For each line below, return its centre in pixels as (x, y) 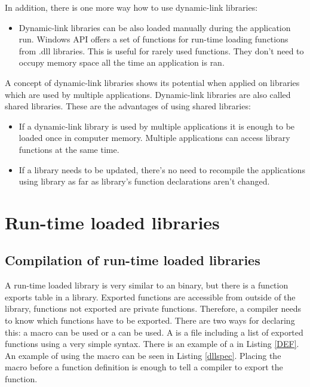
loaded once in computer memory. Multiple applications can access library (154, 138)
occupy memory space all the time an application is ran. (122, 62)
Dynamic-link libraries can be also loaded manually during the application (155, 27)
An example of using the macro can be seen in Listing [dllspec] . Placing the (143, 355)
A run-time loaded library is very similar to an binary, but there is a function (147, 285)
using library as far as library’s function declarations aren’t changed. (144, 181)
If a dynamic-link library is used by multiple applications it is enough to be (157, 126)
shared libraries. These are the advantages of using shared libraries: (128, 106)
